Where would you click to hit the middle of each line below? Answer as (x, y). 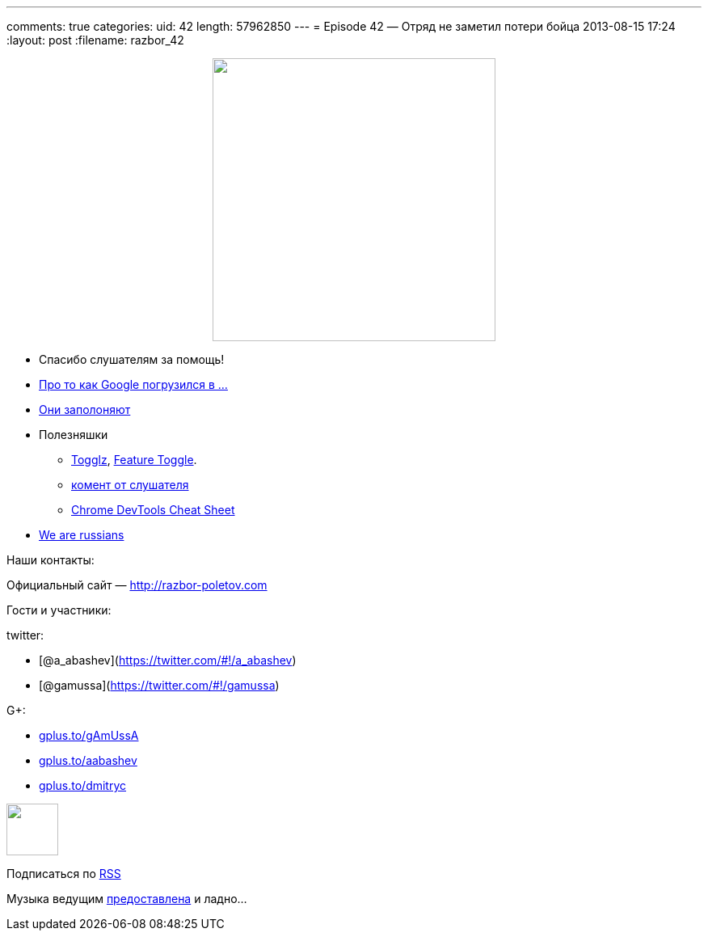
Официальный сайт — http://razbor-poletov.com (137, 585)
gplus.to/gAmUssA (89, 735)
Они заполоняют (85, 409)
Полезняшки (74, 435)
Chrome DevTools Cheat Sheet (153, 510)
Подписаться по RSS (64, 874)
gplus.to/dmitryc (83, 785)
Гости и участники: (59, 610)
